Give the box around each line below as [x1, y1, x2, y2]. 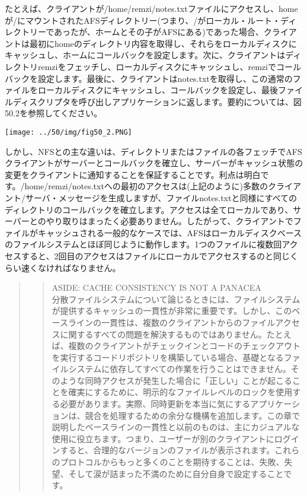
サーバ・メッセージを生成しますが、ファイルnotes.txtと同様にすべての [25, 191, 298, 204]
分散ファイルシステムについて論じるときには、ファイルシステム [52, 292, 300, 305]
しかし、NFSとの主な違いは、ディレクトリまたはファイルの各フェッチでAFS [5, 145, 302, 157]
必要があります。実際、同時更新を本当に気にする [60, 398, 251, 410]
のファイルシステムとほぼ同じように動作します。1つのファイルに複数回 [5, 238, 282, 250]
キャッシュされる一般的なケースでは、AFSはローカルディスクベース [37, 226, 302, 239]
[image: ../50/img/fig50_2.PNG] [5, 128, 132, 136]
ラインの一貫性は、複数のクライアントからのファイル [68, 316, 276, 328]
